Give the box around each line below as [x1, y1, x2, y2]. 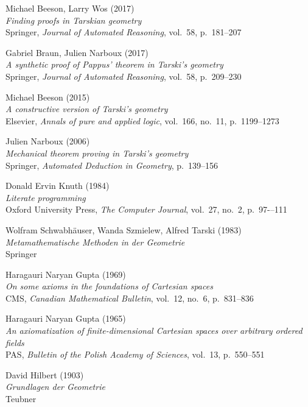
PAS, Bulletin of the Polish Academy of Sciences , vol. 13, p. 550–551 [5, 348, 265, 361]
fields [5, 336, 24, 349]
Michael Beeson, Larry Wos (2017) [5, 2, 135, 14]
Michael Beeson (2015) [5, 90, 90, 103]
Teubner [5, 392, 37, 405]
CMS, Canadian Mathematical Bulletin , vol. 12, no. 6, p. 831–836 [5, 291, 254, 304]
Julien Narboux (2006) [5, 135, 90, 147]
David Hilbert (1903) [5, 368, 84, 381]
